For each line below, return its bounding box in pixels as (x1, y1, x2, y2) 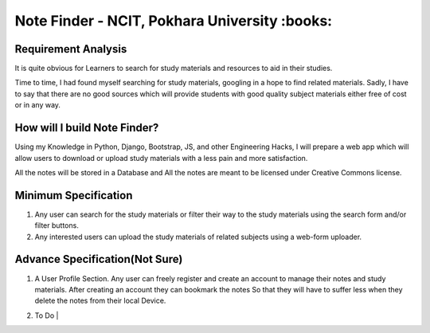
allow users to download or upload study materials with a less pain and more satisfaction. (14, 153, 308, 163)
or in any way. (14, 100, 61, 110)
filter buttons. (34, 221, 79, 230)
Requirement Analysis (14, 42, 127, 56)
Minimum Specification (14, 188, 133, 202)
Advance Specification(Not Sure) (14, 253, 183, 266)
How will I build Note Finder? (14, 121, 159, 135)
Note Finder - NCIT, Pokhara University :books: (14, 12, 333, 29)
